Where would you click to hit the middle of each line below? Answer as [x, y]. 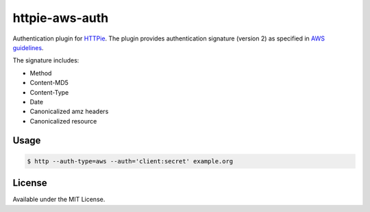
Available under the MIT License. [59, 200]
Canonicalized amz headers [69, 111]
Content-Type [49, 92]
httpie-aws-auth [61, 18]
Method [41, 73]
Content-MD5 [49, 83]
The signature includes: [46, 60]
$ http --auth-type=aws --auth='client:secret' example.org [130, 161]
